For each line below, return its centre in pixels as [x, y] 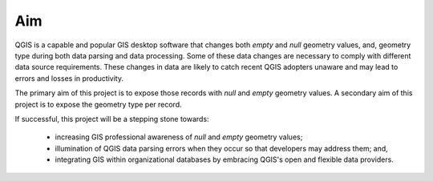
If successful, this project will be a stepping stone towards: [112, 119]
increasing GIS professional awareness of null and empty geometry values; [179, 137]
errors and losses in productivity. [69, 78]
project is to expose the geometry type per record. [98, 104]
